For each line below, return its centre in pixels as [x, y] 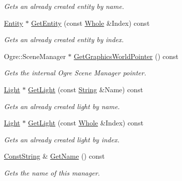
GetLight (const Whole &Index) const [86, 123]
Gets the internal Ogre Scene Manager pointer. [75, 73]
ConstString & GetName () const [54, 156]
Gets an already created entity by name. [64, 6]
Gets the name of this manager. [52, 172]
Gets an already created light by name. [62, 106]
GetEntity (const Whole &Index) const [91, 23]
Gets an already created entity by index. [64, 39]
